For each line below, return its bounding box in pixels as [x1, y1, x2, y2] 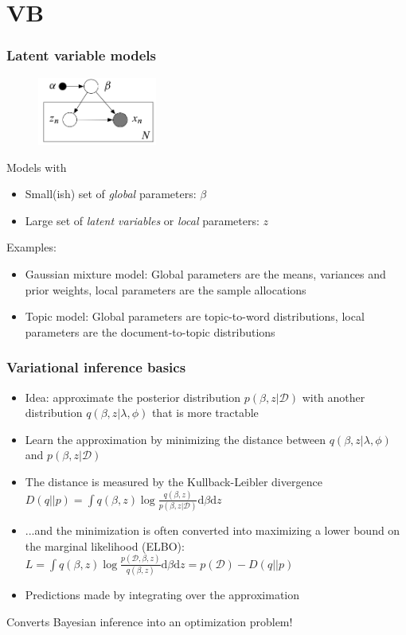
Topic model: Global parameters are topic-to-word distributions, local [25, 308, 365, 325]
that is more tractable [151, 404, 259, 421]
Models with [6, 158, 67, 175]
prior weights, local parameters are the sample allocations [25, 281, 306, 298]
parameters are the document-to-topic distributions [25, 323, 275, 340]
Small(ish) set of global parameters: [25, 185, 197, 202]
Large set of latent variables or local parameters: [25, 212, 260, 228]
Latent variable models [6, 45, 156, 65]
